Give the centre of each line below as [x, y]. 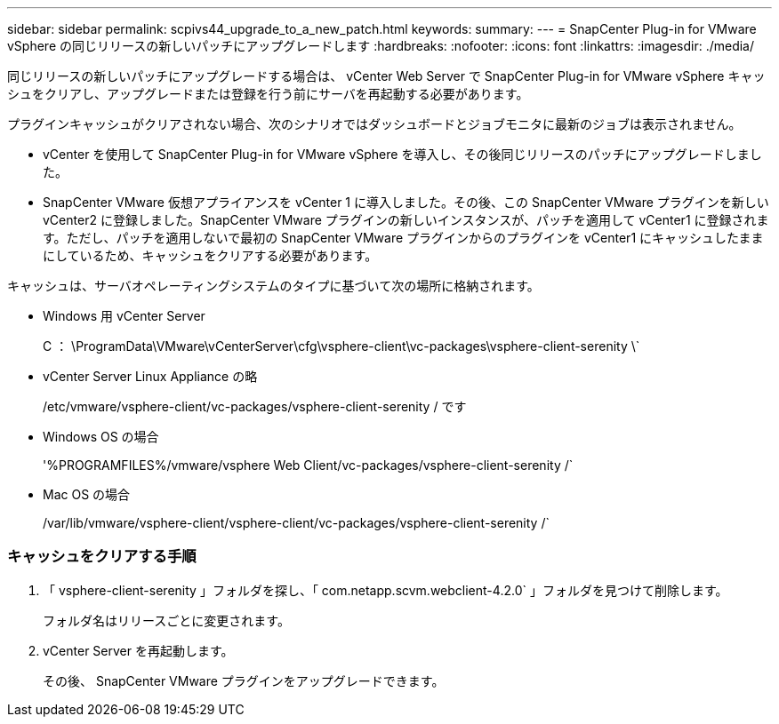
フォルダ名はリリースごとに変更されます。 [166, 620]
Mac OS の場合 [87, 494]
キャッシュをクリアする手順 [102, 557]
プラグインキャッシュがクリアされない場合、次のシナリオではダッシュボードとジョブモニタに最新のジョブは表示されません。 [374, 124]
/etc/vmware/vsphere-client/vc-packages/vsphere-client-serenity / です [255, 406]
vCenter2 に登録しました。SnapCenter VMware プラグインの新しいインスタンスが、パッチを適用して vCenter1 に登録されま [406, 220]
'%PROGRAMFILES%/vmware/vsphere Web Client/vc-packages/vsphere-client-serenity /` [308, 465]
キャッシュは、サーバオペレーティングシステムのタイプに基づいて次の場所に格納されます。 [273, 286]
